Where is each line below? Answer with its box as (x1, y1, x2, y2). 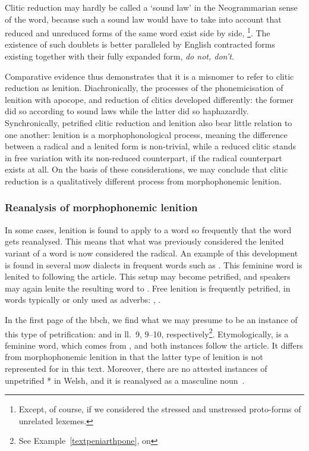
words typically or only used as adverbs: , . (5, 293, 161, 306)
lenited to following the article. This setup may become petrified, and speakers (5, 270, 291, 283)
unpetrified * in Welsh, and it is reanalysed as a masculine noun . (5, 374, 245, 386)
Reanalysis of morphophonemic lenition (5, 200, 198, 215)
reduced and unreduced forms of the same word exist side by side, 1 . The (5, 25, 270, 39)
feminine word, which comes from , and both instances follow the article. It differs (5, 339, 303, 351)
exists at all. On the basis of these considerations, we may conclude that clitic (5, 163, 288, 176)
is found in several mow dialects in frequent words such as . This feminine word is (5, 258, 302, 271)
